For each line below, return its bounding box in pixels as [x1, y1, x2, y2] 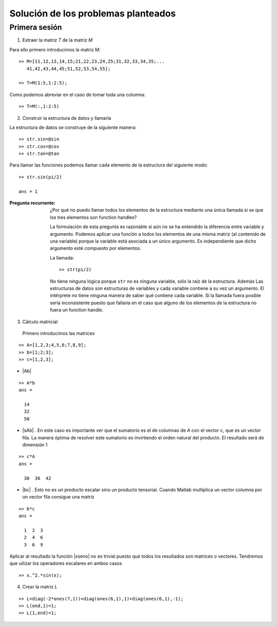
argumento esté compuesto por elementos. [50, 245, 142, 251]
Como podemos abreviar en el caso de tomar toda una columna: [9, 91, 146, 98]
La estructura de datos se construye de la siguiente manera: [9, 124, 137, 131]
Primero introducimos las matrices [22, 330, 95, 336]
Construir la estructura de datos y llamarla [22, 115, 111, 121]
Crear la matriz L [22, 584, 57, 590]
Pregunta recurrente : [9, 200, 56, 206]
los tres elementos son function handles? [50, 214, 137, 220]
